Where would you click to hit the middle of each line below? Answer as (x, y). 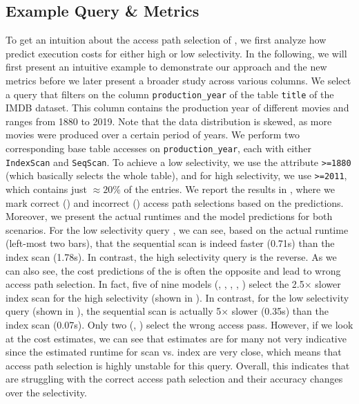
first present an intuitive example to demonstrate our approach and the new (166, 67)
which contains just (46, 189)
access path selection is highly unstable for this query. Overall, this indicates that (178, 365)
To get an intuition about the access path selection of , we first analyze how (166, 40)
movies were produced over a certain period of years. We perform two (153, 135)
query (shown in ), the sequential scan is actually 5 (114, 311)
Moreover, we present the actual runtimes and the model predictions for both (169, 216)
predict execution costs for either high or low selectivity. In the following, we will (176, 53)
